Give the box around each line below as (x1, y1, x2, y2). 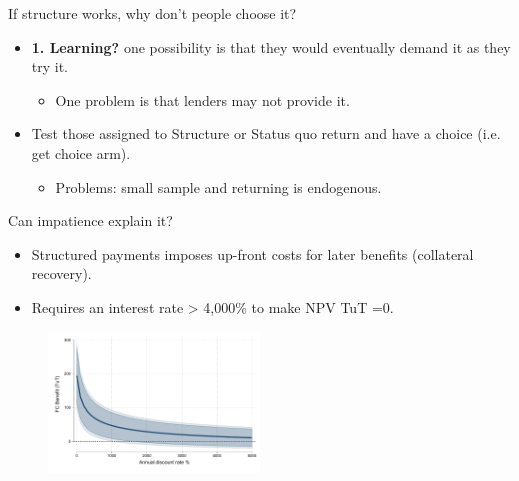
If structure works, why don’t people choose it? (8, 3, 297, 23)
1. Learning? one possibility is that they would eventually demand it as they (31, 36, 511, 57)
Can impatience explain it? (8, 210, 173, 231)
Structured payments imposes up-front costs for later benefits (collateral (31, 243, 474, 264)
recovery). (31, 263, 92, 284)
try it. (31, 56, 69, 77)
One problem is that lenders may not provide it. (55, 89, 350, 110)
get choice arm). (31, 142, 131, 163)
